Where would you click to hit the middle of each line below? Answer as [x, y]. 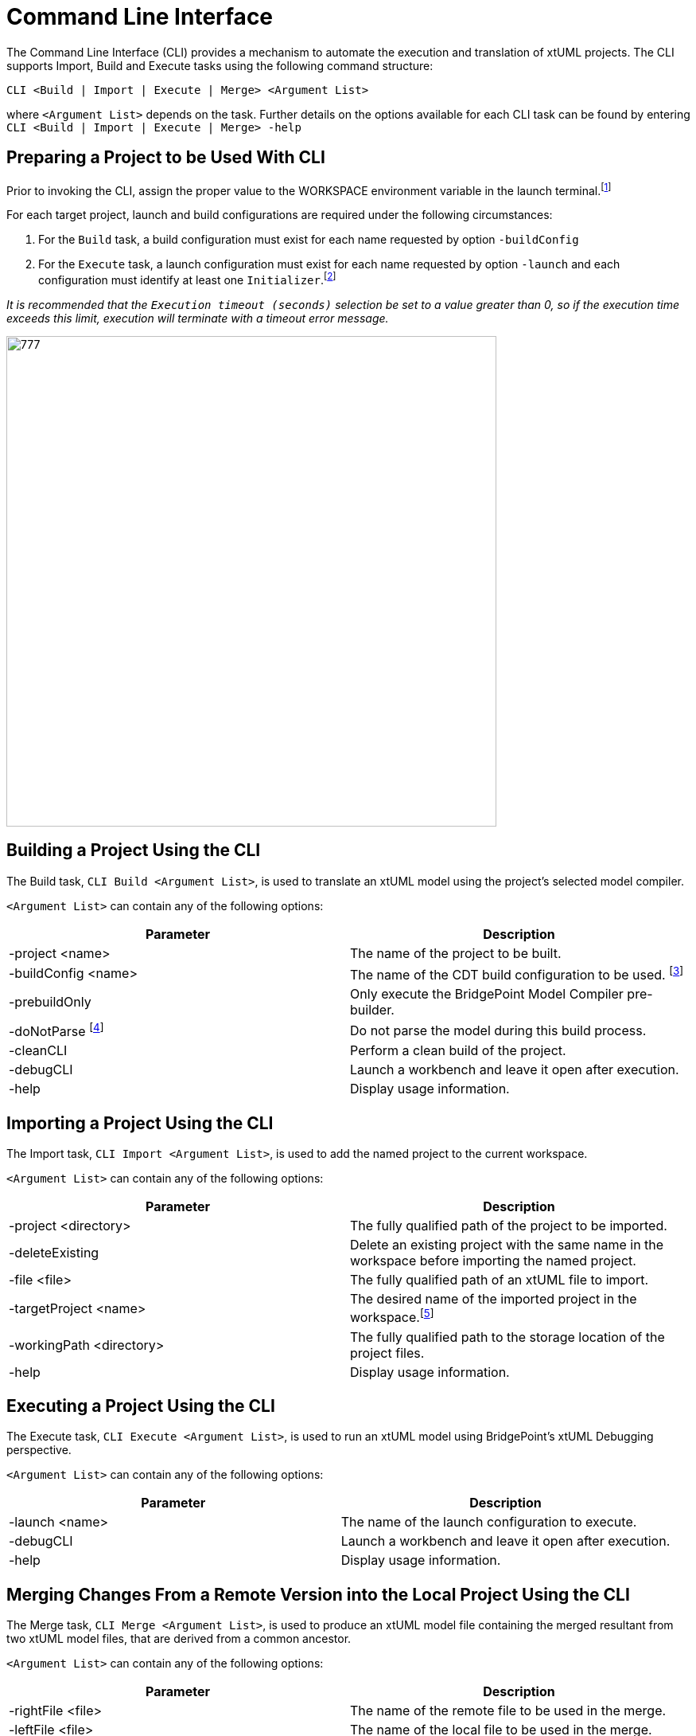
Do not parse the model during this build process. [498, 1030]
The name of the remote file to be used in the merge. [508, 1711]
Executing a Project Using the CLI [141, 1406]
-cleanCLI [38, 1051]
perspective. [39, 1450]
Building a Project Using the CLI [134, 850]
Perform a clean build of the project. [458, 1051]
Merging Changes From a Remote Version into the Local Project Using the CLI [318, 1594]
